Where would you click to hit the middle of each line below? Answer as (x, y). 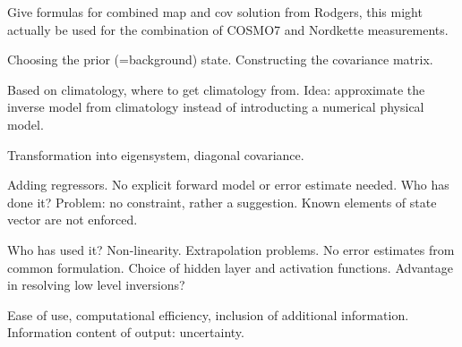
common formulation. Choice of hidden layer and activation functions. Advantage (230, 267)
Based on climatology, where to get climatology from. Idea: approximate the (216, 89)
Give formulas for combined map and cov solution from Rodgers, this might (215, 12)
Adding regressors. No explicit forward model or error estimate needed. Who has (228, 185)
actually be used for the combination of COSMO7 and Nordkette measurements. (228, 29)
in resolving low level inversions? (96, 285)
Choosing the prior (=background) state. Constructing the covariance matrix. (220, 59)
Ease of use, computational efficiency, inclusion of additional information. (208, 314)
